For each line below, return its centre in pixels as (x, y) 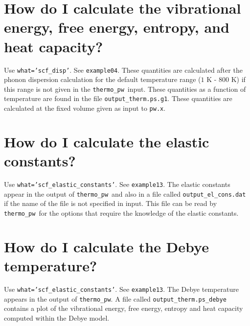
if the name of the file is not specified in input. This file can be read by (111, 203)
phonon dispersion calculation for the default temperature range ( (102, 79)
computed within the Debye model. (57, 317)
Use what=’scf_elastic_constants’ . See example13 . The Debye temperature (121, 289)
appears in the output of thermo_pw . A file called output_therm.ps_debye (115, 298)
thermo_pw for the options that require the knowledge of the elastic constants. (121, 213)
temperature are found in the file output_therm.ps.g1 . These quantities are (118, 98)
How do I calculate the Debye (106, 246)
